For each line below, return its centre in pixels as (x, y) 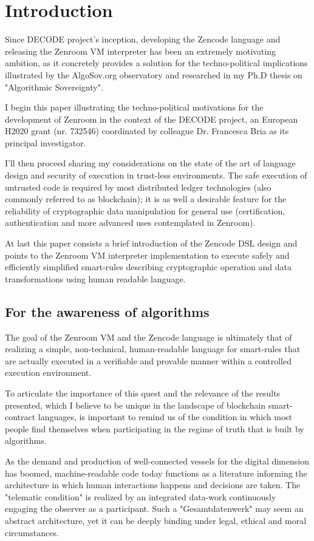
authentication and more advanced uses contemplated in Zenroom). (130, 223)
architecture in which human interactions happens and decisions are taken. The (153, 485)
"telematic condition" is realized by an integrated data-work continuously (141, 496)
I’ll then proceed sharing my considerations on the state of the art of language (150, 163)
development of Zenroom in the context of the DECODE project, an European (152, 119)
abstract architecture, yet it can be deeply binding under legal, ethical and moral (156, 520)
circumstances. (32, 532)
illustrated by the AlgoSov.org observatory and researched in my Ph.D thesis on (154, 74)
